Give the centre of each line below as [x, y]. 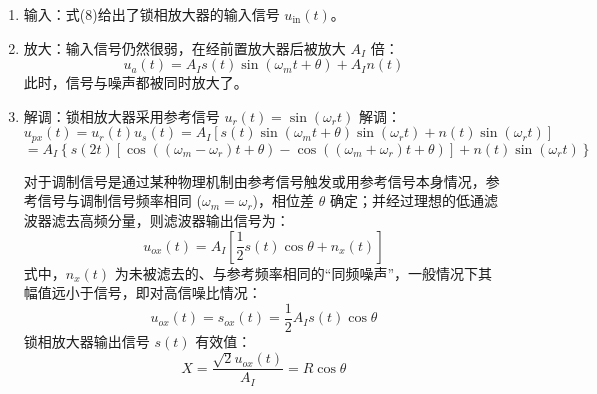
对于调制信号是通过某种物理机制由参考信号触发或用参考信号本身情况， [254, 180]
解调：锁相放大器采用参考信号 [121, 115]
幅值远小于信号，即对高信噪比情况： [142, 292]
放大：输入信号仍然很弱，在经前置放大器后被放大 [184, 47]
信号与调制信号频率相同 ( [119, 200]
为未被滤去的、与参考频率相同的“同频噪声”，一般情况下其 [303, 272]
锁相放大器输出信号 [86, 340]
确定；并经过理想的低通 [406, 200]
